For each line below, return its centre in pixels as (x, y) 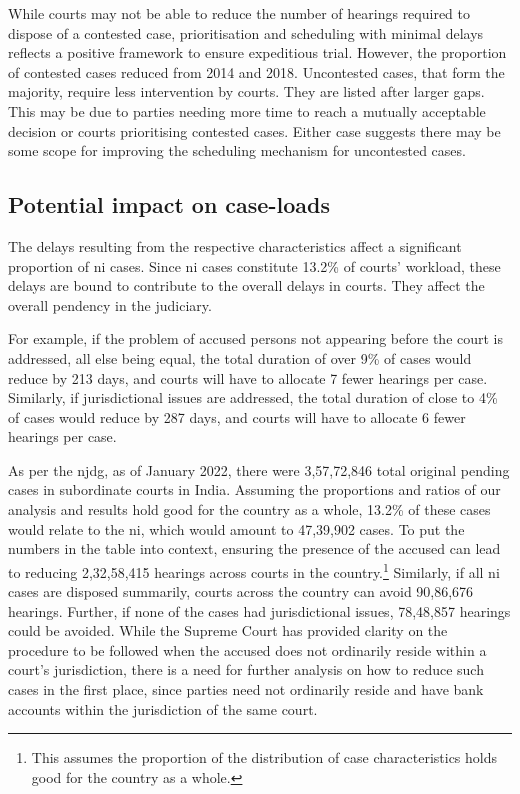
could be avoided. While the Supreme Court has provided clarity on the (228, 630)
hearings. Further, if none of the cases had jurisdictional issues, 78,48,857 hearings (259, 610)
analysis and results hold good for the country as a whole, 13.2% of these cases (249, 509)
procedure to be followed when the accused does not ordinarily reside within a (247, 649)
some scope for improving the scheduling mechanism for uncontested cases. (237, 150)
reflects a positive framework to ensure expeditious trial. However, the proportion (257, 52)
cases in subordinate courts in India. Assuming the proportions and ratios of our (254, 489)
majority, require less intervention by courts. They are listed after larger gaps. (246, 91)
